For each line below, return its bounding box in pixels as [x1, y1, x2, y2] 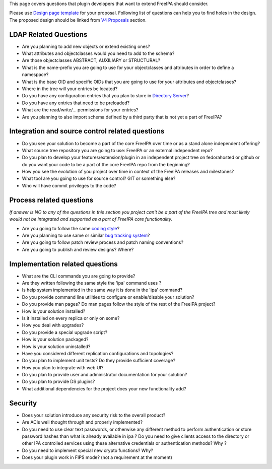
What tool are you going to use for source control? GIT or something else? [22, 175, 176, 181]
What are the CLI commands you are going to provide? [22, 273, 135, 279]
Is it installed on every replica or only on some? [22, 315, 120, 321]
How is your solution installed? [22, 308, 86, 314]
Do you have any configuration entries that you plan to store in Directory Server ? [22, 93, 189, 99]
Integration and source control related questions [9, 127, 165, 136]
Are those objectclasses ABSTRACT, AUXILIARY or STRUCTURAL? [22, 57, 161, 63]
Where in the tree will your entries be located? [22, 86, 118, 92]
